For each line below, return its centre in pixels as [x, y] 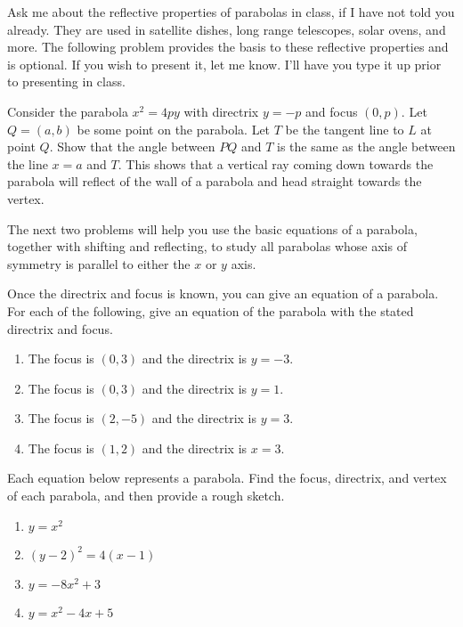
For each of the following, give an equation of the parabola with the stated [211, 310]
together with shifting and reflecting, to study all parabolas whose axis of [207, 246]
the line [28, 163]
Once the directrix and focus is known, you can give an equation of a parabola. [223, 293]
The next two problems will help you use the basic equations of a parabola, [212, 228]
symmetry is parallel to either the [99, 263]
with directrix [221, 111]
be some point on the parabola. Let [174, 129]
